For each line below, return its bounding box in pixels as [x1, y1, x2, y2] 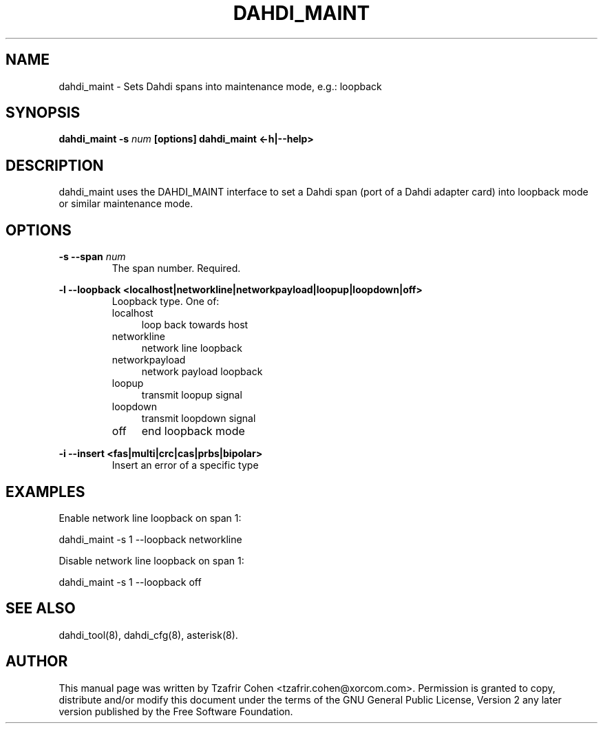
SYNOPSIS [6, 104, 81, 122]
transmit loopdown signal [141, 412, 256, 425]
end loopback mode [141, 424, 245, 439]
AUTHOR [6, 653, 68, 670]
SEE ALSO [6, 600, 76, 617]
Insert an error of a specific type [112, 459, 259, 472]
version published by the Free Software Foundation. [59, 705, 293, 717]
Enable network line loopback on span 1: [59, 511, 242, 524]
